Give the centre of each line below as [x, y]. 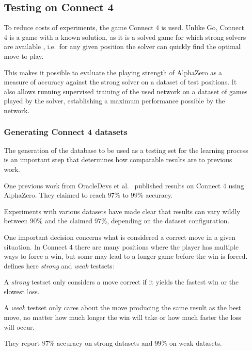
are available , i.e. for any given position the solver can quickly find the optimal [122, 46]
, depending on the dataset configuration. [168, 221]
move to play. [24, 56]
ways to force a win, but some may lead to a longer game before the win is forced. [126, 256]
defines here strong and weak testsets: [59, 265]
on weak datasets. [196, 343]
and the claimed [69, 221]
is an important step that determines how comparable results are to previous [118, 159]
